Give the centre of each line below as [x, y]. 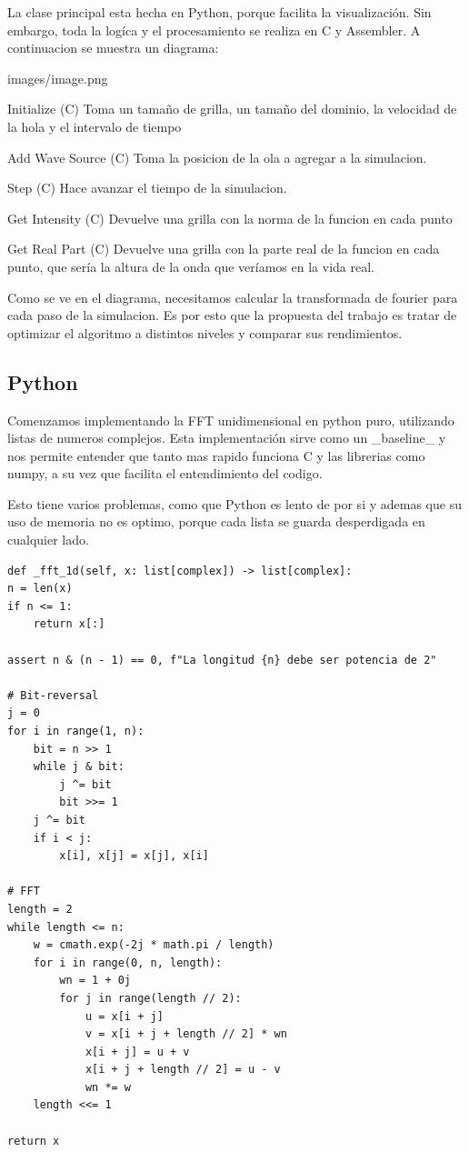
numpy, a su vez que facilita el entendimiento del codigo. [165, 473]
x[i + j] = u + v [137, 1052]
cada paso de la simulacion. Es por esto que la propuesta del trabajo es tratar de [232, 315]
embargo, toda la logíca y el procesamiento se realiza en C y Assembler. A [214, 30]
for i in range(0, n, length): [128, 962]
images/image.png [58, 78]
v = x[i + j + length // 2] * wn [186, 1034]
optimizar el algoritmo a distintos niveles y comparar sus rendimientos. [205, 332]
